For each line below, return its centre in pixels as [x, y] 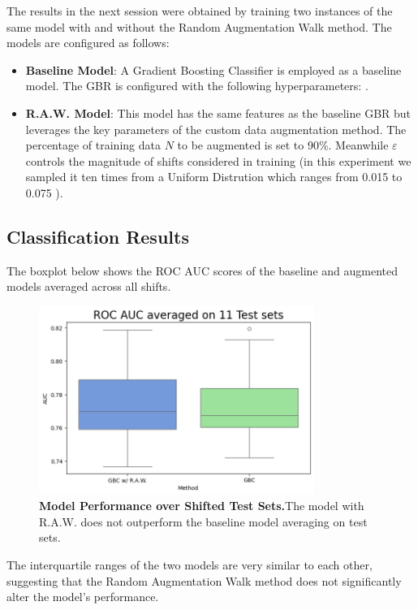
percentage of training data [93, 145]
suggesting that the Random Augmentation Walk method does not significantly [204, 580]
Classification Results [98, 236]
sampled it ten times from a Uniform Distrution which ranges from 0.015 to [214, 177]
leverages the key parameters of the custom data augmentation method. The [216, 129]
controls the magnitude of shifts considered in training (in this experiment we [218, 160]
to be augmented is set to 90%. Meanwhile [283, 145]
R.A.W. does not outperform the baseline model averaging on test [203, 521]
